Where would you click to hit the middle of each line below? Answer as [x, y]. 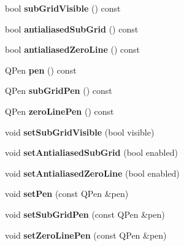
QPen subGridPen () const [59, 90]
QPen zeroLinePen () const [59, 111]
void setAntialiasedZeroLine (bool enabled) [92, 173]
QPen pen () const [41, 70]
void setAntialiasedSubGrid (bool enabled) [91, 152]
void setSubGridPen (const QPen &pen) [85, 214]
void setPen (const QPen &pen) [67, 194]
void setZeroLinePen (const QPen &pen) [86, 235]
